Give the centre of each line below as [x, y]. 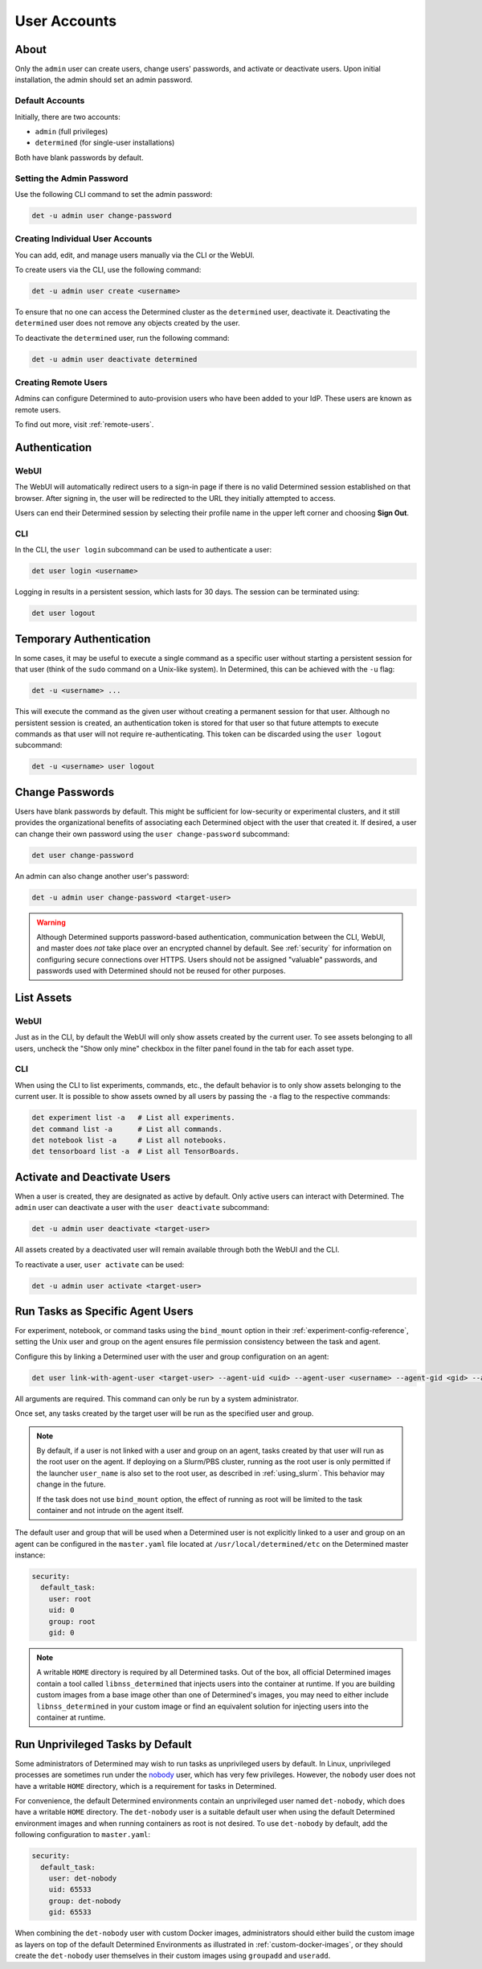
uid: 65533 [70, 1890]
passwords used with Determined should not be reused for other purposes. [161, 971]
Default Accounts [50, 101]
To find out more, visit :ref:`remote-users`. [84, 425]
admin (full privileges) [71, 131]
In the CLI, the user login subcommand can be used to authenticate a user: [143, 550]
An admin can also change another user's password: [102, 876]
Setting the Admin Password [71, 178]
